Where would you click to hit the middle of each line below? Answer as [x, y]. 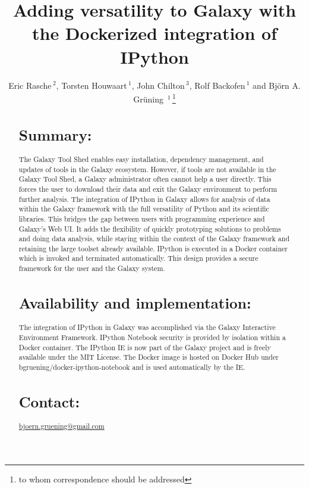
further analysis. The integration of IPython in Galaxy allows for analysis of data [144, 199]
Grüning [148, 99]
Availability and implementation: [135, 303]
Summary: [55, 134]
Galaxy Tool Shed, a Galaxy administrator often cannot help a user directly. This [145, 179]
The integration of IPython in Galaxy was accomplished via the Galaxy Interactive [147, 327]
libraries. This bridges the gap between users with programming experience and [142, 218]
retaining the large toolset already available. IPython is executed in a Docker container [153, 248]
